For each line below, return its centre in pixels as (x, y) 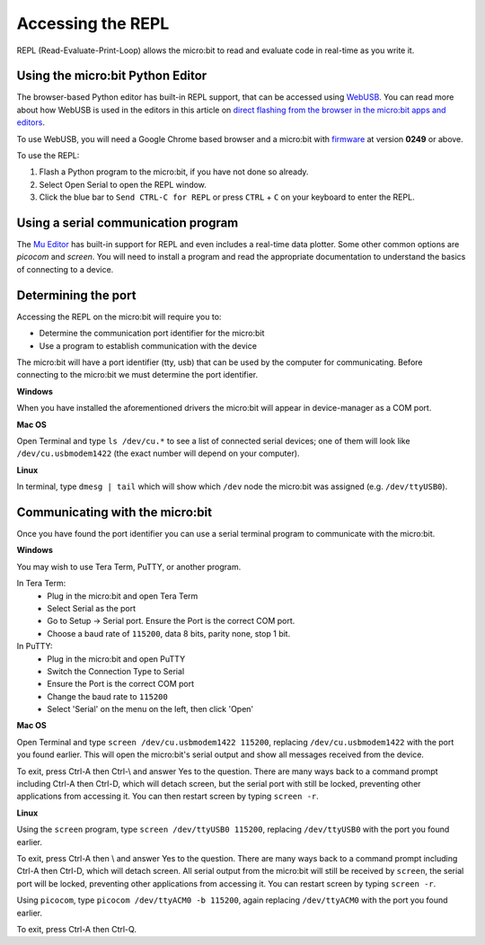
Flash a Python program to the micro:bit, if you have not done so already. (174, 172)
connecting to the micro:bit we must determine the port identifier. (137, 375)
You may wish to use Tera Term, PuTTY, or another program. (129, 566)
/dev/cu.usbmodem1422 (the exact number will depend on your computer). (158, 453)
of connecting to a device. (65, 269)
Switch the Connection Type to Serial (116, 671)
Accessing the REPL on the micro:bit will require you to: (119, 316)
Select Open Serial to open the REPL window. (123, 184)
